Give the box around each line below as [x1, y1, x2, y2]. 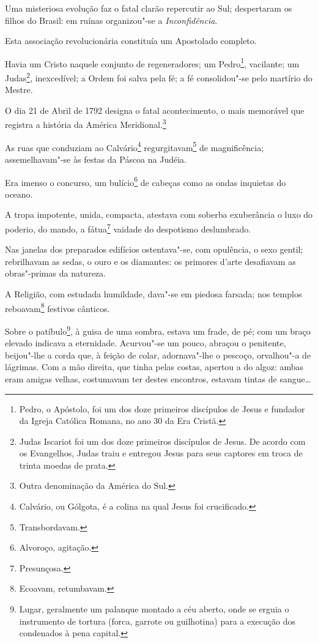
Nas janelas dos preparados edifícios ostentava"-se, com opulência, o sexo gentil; [5, 243, 303, 256]
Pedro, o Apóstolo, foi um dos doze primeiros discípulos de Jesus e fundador [19, 402, 305, 415]
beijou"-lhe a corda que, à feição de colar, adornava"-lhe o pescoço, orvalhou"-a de [5, 348, 311, 361]
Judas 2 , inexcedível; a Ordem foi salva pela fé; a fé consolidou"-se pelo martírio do [5, 70, 312, 84]
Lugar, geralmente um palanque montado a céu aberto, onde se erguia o [19, 603, 289, 615]
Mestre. [5, 83, 33, 96]
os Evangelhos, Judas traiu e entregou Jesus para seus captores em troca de [19, 447, 303, 459]
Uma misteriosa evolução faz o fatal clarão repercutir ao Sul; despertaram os [5, 2, 292, 14]
